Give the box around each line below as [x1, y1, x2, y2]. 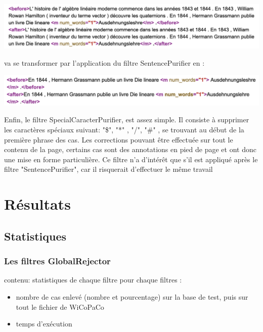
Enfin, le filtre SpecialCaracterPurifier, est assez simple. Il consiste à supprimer [4, 114, 249, 125]
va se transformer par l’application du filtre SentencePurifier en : [4, 57, 205, 68]
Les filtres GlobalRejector [4, 255, 111, 267]
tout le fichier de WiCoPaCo [16, 301, 104, 312]
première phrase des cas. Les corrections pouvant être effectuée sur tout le [4, 134, 233, 145]
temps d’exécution [16, 318, 72, 329]
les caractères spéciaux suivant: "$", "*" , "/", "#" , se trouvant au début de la [4, 124, 244, 134]
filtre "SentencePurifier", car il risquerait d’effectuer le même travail [4, 164, 213, 174]
